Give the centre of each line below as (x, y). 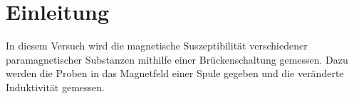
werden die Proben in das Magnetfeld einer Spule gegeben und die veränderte (175, 73)
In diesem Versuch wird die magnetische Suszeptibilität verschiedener (157, 46)
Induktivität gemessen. (55, 87)
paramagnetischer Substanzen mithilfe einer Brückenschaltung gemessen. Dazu (177, 59)
